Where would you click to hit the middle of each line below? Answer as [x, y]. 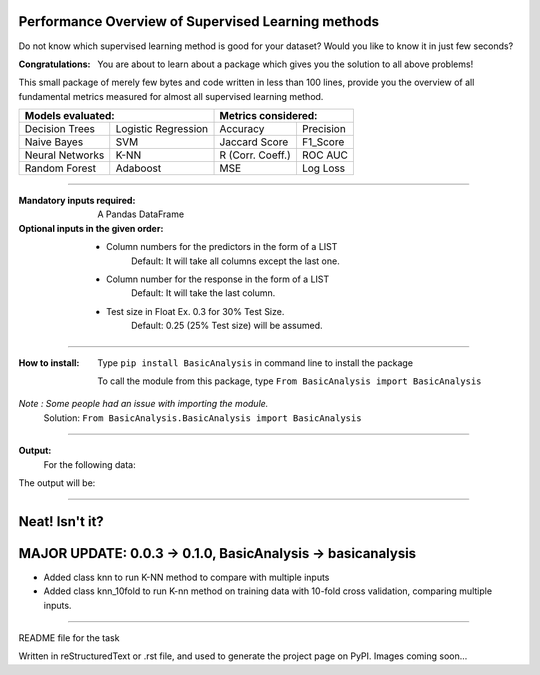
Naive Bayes [54, 142]
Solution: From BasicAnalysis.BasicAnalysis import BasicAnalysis [202, 417]
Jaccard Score [254, 142]
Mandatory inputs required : [77, 201]
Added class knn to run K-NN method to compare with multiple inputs [186, 577]
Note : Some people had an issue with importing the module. [143, 404]
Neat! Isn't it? [61, 521]
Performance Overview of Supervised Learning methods [199, 21]
